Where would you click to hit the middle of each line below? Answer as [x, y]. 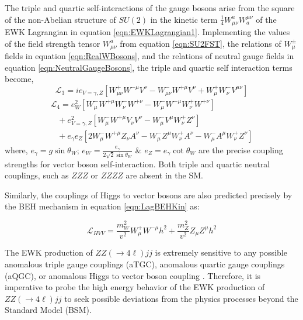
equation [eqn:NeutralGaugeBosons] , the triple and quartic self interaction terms [149, 67]
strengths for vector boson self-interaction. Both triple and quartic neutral [137, 164]
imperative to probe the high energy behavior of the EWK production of [135, 287]
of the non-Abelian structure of [60, 19]
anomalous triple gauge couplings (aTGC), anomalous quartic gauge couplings [145, 264]
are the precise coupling [241, 149]
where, [16, 149]
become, [19, 79]
